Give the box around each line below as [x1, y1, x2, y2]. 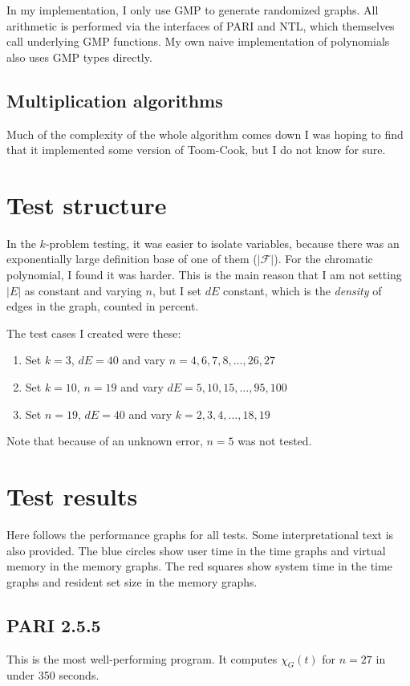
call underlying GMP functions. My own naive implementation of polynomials [6, 33, 390, 50]
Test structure [6, 188, 167, 221]
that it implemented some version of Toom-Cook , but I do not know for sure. [6, 141, 386, 158]
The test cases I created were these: [6, 324, 181, 341]
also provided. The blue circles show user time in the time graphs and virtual [6, 542, 386, 558]
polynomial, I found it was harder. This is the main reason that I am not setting [6, 266, 402, 283]
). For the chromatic [274, 250, 373, 267]
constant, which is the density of [222, 282, 382, 298]
